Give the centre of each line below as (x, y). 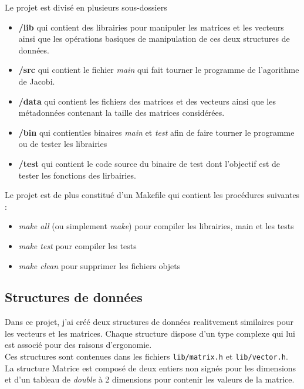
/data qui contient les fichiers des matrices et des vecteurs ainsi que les (147, 101)
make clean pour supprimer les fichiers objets (99, 265)
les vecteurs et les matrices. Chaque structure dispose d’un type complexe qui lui (150, 333)
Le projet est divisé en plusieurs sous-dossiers (86, 7)
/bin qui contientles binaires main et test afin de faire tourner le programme (156, 132)
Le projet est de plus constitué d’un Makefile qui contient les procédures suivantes (152, 195)
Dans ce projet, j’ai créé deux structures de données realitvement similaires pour (149, 322)
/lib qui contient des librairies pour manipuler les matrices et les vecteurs (151, 27)
